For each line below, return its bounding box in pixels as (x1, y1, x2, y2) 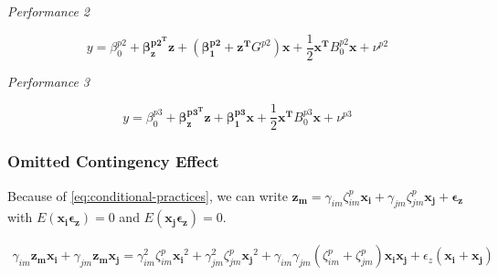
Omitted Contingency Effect (7, 150, 219, 173)
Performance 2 (7, 2, 90, 20)
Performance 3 (7, 71, 90, 90)
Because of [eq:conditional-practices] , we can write (7, 186, 288, 205)
